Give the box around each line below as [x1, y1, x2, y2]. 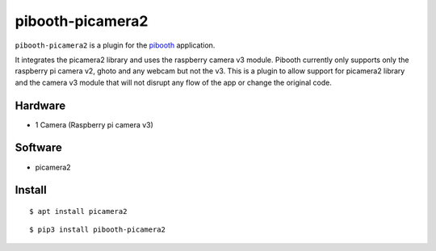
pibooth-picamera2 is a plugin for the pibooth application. [15, 40, 216, 50]
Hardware [15, 98, 66, 112]
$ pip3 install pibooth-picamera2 [29, 225, 166, 234]
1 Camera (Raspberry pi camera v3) [35, 119, 153, 129]
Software [15, 141, 62, 155]
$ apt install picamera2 [29, 207, 128, 215]
